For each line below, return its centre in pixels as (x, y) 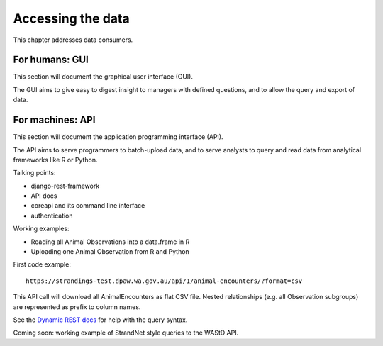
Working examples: (41, 229)
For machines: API (54, 120)
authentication (52, 216)
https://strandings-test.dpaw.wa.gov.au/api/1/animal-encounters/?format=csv (164, 281)
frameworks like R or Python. (55, 160)
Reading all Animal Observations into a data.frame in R (110, 242)
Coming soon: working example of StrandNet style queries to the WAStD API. (126, 333)
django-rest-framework (65, 186)
